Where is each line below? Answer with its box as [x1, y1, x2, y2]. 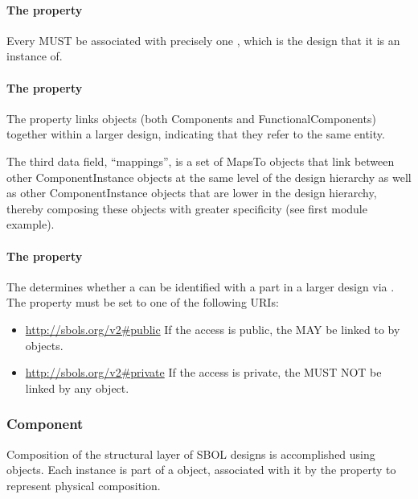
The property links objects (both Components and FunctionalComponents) [6, 109, 376, 126]
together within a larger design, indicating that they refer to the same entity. [6, 126, 385, 142]
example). [6, 216, 55, 233]
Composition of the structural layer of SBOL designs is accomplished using [6, 445, 375, 462]
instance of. [6, 47, 63, 64]
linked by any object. [25, 379, 129, 396]
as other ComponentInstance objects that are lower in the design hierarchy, [6, 184, 377, 201]
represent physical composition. [6, 476, 161, 493]
